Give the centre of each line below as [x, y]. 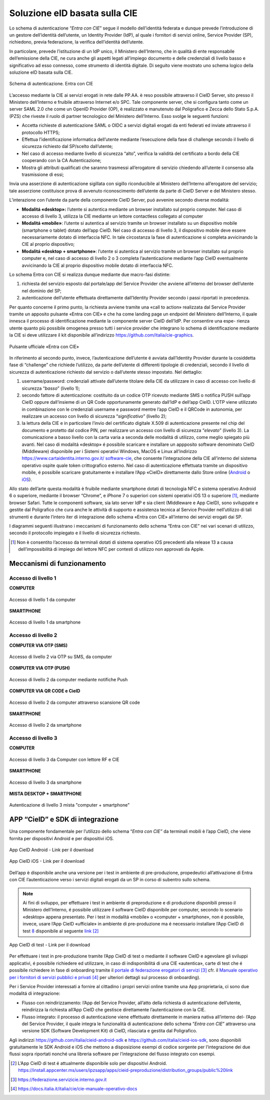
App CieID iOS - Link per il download [47, 861]
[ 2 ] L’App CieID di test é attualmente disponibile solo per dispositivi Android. [89, 1063]
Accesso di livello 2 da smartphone [45, 725]
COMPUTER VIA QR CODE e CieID [45, 691]
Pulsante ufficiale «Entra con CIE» [44, 347]
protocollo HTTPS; [41, 132]
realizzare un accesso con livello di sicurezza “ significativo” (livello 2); [94, 416]
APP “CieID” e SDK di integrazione [64, 819]
